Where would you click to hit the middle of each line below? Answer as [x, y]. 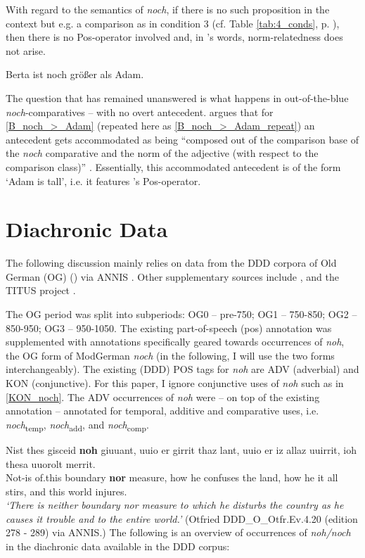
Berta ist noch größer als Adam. [75, 74]
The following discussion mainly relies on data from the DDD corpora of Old [171, 263]
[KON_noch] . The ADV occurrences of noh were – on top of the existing [163, 397]
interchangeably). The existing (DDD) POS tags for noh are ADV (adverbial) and [182, 369]
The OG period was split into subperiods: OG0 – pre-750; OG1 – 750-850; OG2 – [181, 314]
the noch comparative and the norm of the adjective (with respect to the [162, 153]
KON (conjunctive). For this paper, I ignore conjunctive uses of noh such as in [175, 383]
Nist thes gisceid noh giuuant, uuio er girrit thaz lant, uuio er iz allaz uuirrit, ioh [181, 449]
